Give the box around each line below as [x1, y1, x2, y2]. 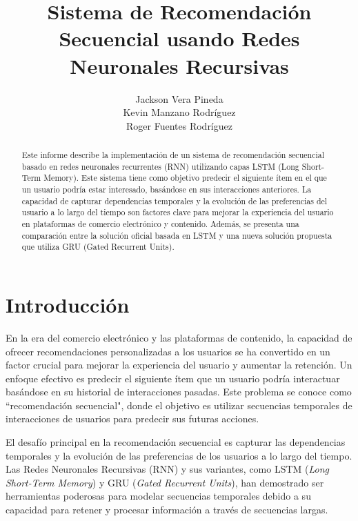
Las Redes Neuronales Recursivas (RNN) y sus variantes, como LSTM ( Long [6, 462, 330, 476]
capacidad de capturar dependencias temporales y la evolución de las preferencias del [21, 195, 328, 206]
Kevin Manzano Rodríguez [123, 105, 236, 119]
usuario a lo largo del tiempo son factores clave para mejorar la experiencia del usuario [21, 206, 334, 218]
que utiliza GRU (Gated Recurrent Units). [21, 241, 175, 253]
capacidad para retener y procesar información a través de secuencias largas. [6, 502, 328, 517]
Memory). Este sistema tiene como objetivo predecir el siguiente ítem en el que [43, 172, 327, 184]
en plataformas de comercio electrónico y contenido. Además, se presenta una [21, 218, 299, 230]
